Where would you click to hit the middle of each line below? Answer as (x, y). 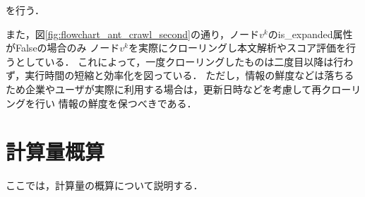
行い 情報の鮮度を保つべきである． (116, 103)
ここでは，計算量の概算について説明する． (104, 185)
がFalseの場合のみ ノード (63, 48)
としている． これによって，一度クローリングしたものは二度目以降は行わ (184, 61)
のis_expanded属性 (310, 34)
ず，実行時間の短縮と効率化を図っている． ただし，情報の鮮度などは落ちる (180, 75)
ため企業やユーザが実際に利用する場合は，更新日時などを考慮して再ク (169, 89)
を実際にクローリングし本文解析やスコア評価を (237, 48)
